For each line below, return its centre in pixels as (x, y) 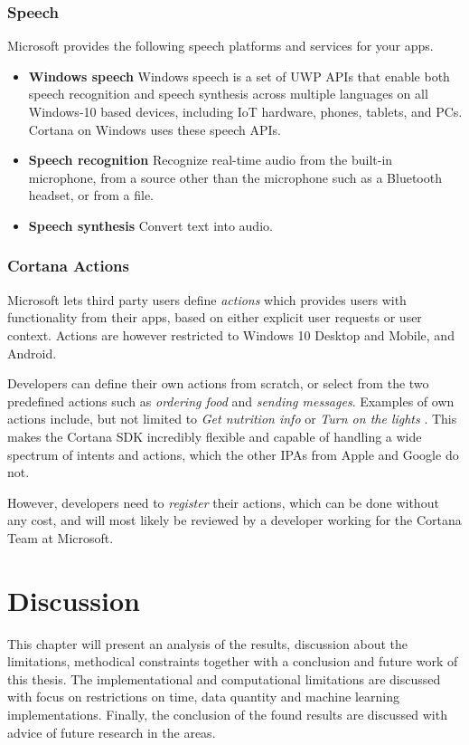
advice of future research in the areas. (112, 732)
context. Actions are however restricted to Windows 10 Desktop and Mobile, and (231, 334)
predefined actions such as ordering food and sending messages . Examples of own (231, 401)
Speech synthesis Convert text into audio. (150, 225)
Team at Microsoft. (61, 537)
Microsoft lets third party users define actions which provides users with (207, 299)
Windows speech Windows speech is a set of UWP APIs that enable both (239, 76)
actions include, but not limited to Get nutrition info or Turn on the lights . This (232, 419)
